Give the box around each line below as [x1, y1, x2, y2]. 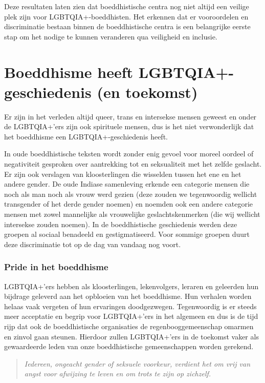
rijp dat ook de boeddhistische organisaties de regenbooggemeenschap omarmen [4, 321, 254, 331]
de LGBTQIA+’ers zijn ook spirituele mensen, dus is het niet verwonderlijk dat [4, 121, 254, 132]
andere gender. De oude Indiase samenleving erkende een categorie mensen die [4, 178, 250, 189]
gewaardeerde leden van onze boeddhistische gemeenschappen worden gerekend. [4, 341, 254, 352]
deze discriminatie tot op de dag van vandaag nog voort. [4, 238, 181, 249]
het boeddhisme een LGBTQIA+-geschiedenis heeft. [4, 131, 168, 142]
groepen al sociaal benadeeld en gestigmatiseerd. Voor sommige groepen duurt [4, 229, 250, 239]
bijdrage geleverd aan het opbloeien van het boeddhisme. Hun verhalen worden [4, 291, 252, 301]
